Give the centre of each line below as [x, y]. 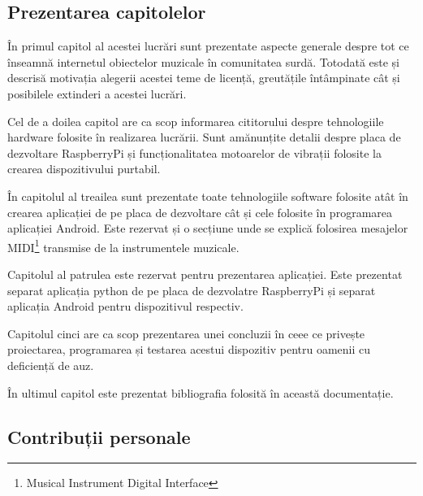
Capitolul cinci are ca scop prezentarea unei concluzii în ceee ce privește [186, 333]
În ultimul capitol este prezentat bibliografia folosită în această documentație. [201, 392]
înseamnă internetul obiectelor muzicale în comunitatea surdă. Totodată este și [204, 61]
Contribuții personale [99, 436]
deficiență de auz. [51, 365]
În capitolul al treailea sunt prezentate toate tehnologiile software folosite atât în [208, 196]
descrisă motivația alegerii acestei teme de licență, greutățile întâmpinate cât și [204, 78]
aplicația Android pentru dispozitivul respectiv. [125, 306]
